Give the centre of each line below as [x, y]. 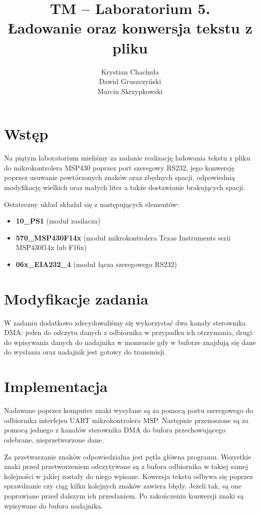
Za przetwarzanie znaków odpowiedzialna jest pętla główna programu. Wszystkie [128, 456]
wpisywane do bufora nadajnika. [53, 505]
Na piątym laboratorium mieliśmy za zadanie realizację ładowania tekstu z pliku [127, 158]
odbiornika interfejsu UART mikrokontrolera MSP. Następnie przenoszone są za [126, 420]
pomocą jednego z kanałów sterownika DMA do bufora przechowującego [115, 430]
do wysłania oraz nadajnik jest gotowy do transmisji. [85, 352]
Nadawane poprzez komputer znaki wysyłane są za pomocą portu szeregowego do [129, 410]
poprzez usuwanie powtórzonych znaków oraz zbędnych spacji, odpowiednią [119, 177]
